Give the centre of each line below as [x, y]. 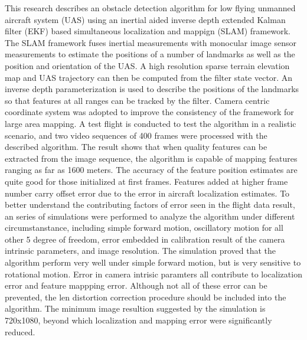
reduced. [20, 331]
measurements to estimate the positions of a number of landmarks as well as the [150, 54]
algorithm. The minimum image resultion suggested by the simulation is [135, 308]
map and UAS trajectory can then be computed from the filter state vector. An [149, 77]
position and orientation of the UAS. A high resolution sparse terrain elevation [147, 65]
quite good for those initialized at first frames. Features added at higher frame [146, 181]
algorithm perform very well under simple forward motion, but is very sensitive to [153, 262]
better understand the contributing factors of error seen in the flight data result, [150, 205]
